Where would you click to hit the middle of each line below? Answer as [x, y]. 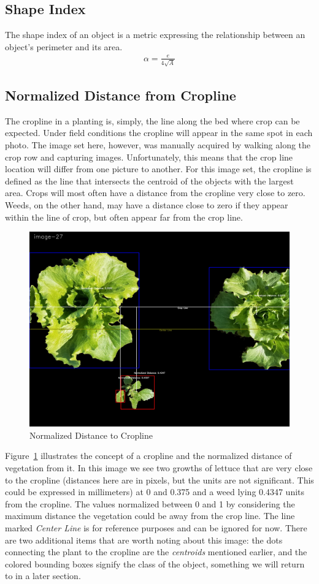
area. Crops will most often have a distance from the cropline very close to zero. [155, 193]
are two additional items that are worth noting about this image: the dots [144, 540]
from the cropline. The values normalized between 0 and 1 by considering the [150, 503]
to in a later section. [43, 576]
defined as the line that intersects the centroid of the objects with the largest [149, 180]
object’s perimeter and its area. [64, 46]
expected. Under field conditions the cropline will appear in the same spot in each [159, 133]
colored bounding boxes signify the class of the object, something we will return [155, 563]
